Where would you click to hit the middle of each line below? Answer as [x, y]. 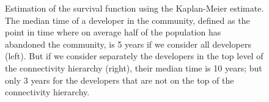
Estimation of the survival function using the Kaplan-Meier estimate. [134, 8]
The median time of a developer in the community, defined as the [127, 20]
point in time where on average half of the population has [113, 32]
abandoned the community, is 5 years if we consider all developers [128, 44]
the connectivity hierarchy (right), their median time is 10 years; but [134, 67]
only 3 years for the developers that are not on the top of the [120, 80]
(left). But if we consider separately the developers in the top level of [134, 56]
